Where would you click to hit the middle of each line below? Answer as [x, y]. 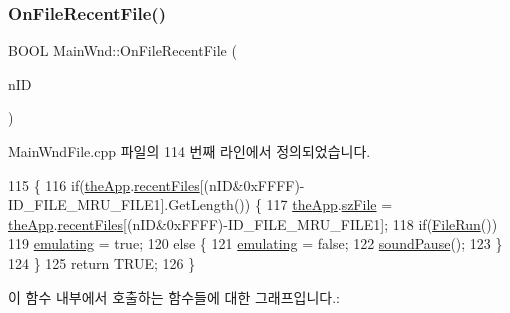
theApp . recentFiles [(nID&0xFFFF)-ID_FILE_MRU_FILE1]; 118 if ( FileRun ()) [253, 223]
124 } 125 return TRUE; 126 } [102, 262]
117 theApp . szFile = [329, 204]
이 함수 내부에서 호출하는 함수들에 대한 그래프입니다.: [174, 296]
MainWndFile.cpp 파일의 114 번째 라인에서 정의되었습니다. [189, 151]
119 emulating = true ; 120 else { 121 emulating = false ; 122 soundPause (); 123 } [255, 243]
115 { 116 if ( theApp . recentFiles [104, 184]
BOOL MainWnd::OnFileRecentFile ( [122, 50]
